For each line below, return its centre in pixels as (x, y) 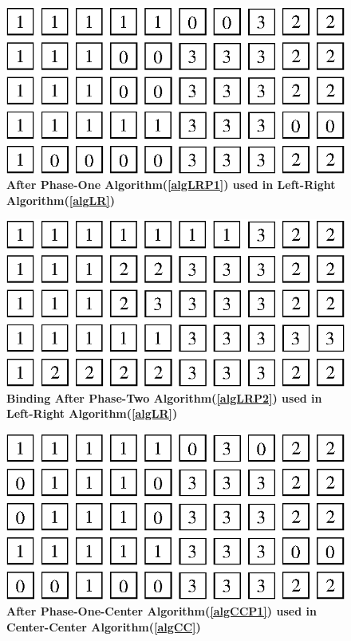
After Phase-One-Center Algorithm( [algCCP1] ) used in (162, 610)
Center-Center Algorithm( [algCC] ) (104, 626)
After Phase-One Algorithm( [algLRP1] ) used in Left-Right (171, 185)
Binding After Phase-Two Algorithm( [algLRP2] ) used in (164, 397)
